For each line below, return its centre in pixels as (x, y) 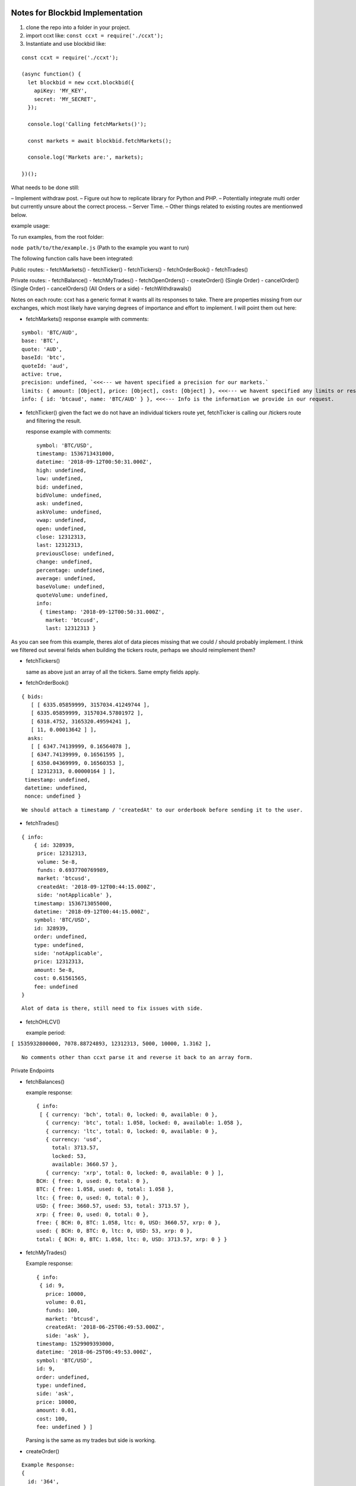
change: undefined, (65, 562)
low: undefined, (60, 479)
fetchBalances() (45, 1081)
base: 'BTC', (40, 341)
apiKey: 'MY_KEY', (61, 91)
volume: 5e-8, (58, 862)
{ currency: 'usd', (74, 1139)
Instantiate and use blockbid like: (66, 44)
